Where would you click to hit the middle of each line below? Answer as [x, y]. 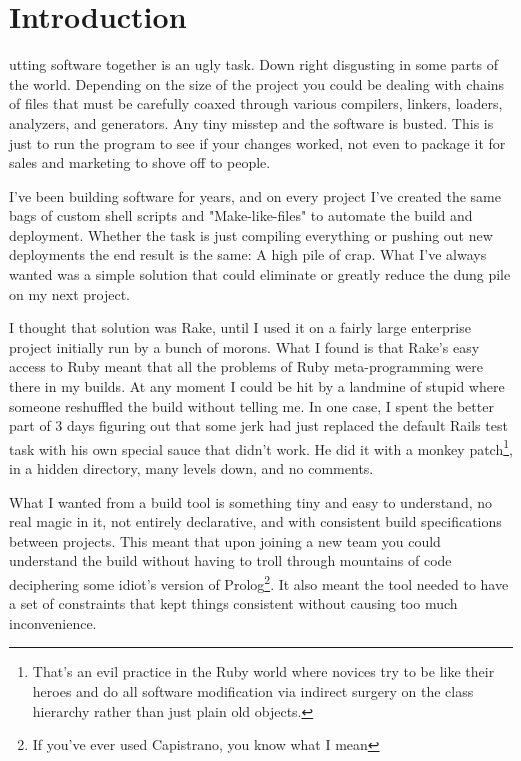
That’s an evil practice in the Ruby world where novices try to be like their [263, 671]
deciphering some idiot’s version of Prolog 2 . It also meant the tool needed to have [259, 582]
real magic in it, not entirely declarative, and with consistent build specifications [255, 521]
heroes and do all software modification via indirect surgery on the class [253, 691]
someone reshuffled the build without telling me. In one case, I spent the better [251, 405]
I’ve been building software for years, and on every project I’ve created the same [255, 195]
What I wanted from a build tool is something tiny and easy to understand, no [251, 501]
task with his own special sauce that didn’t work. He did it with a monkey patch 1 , [261, 447]
